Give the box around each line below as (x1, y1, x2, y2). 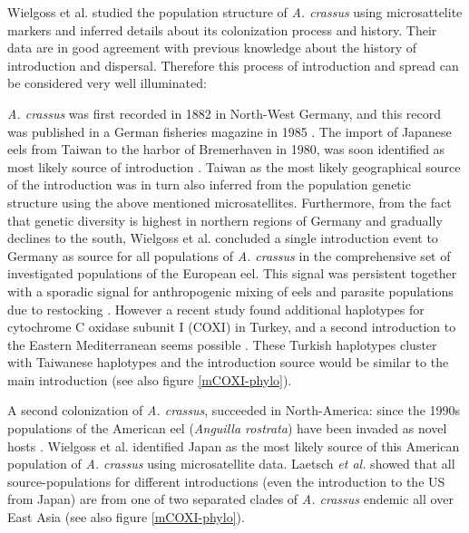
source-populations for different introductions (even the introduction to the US (7, 471, 445, 490)
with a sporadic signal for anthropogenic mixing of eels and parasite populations (7, 281, 454, 300)
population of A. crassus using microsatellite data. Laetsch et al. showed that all (7, 454, 455, 473)
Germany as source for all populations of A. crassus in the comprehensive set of (7, 246, 451, 265)
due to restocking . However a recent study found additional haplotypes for (7, 299, 425, 318)
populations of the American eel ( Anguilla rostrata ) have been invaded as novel (7, 419, 447, 438)
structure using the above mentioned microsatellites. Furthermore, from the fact (7, 192, 452, 211)
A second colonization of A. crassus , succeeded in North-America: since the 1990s (7, 401, 461, 420)
